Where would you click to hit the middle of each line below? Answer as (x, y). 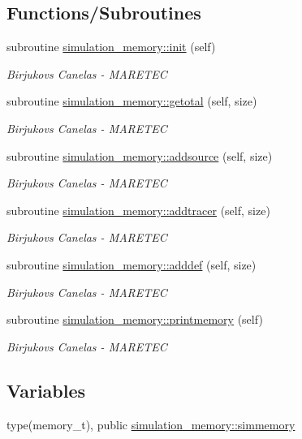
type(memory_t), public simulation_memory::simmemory (151, 424)
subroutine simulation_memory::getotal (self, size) (132, 101)
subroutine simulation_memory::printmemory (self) (135, 319)
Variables (46, 390)
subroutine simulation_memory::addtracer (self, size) (138, 210)
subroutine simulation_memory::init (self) (111, 47)
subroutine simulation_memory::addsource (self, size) (140, 155)
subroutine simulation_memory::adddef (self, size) (132, 264)
